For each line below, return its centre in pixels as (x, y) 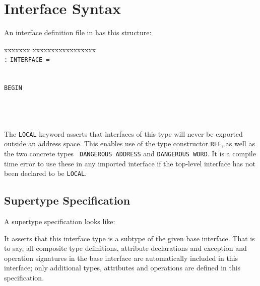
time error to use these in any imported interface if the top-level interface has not (130, 163)
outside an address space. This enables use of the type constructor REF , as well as (129, 144)
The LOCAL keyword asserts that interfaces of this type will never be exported (123, 133)
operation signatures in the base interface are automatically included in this (121, 258)
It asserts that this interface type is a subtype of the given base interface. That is (129, 238)
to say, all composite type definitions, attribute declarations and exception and (125, 248)
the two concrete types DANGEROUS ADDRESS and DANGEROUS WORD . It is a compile (130, 153)
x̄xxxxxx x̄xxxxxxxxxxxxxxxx (50, 49)
